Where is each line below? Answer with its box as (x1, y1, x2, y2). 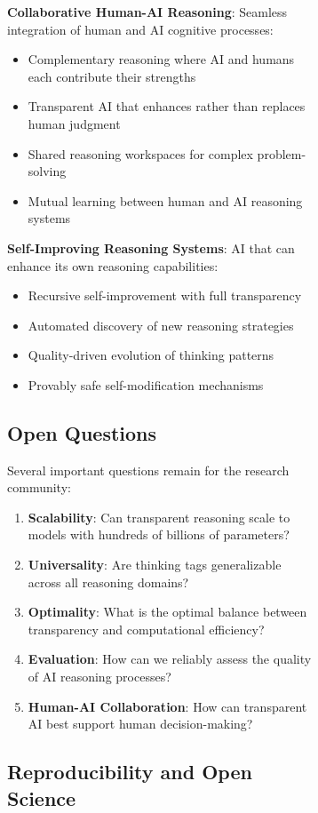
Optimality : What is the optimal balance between (28, 602, 307, 621)
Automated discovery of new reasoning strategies (28, 315, 294, 334)
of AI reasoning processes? (28, 667, 171, 686)
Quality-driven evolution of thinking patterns (28, 346, 274, 364)
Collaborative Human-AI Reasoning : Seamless (7, 3, 288, 20)
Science (7, 784, 76, 811)
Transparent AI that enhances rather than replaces (28, 97, 306, 116)
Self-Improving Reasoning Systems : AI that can (7, 238, 295, 257)
